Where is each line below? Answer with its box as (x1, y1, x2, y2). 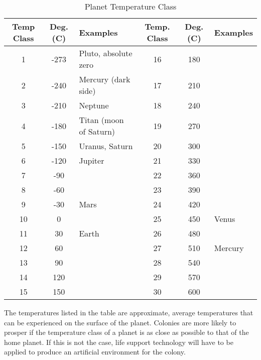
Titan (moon (79, 114, 124, 126)
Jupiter (79, 155, 104, 166)
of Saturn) (79, 126, 115, 137)
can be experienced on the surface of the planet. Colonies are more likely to (4, 317, 236, 327)
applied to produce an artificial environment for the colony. (4, 346, 186, 357)
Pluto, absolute (79, 47, 133, 59)
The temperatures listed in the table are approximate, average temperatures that (4, 307, 253, 317)
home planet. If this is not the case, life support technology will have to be (4, 336, 233, 347)
